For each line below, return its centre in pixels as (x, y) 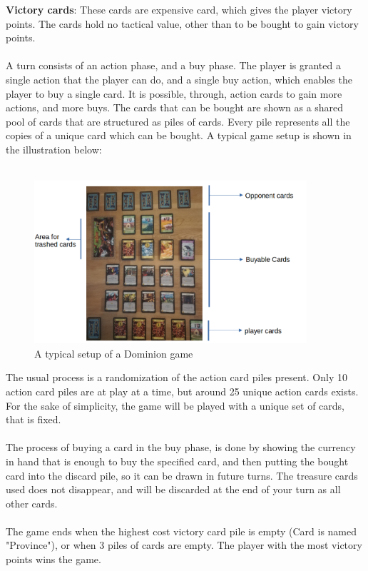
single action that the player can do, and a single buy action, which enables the (179, 79)
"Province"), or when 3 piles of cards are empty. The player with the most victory (184, 545)
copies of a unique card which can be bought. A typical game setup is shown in (179, 135)
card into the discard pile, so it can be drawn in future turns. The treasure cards (182, 475)
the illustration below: (54, 149)
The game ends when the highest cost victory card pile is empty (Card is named (182, 531)
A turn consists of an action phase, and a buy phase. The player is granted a (173, 65)
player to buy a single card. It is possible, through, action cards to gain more (174, 93)
